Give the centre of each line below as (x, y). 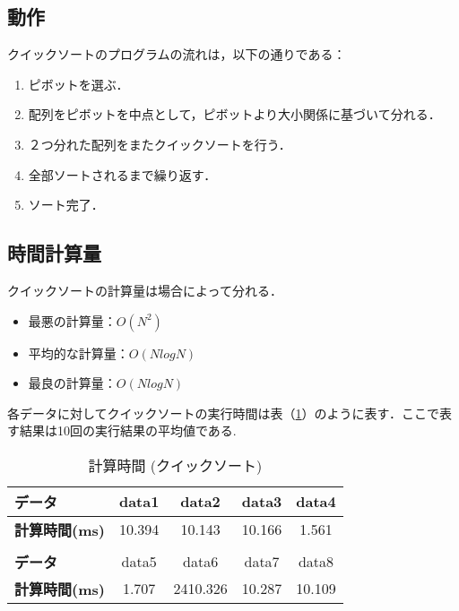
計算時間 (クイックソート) (175, 465)
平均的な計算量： (78, 353)
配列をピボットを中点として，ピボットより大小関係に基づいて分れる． (234, 114)
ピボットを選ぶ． (78, 84)
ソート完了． (66, 205)
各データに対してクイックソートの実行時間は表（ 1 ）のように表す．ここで (224, 413)
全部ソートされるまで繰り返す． (122, 174)
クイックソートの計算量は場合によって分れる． (145, 290)
